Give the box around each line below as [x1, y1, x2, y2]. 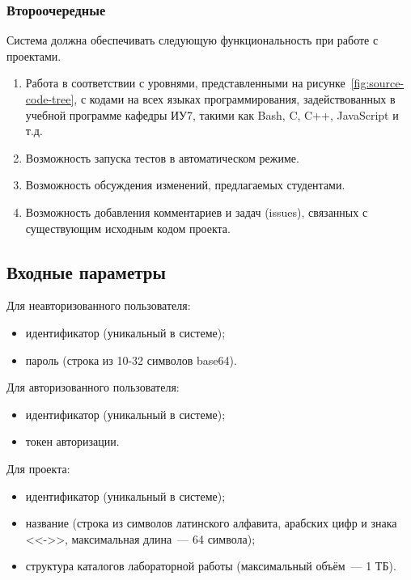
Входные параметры [6, 259, 166, 284]
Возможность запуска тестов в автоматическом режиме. [25, 149, 299, 166]
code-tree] [25, 91, 74, 107]
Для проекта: [6, 459, 70, 476]
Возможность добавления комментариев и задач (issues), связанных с [25, 203, 368, 220]
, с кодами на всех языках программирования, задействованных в [74, 91, 396, 107]
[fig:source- [350, 74, 405, 91]
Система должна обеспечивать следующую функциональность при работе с [6, 32, 379, 49]
